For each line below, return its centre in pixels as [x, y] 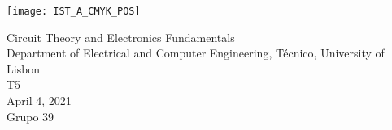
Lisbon [24, 68]
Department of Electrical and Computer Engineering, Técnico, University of [196, 53]
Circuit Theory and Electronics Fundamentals [121, 37]
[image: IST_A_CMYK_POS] [74, 11]
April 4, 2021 [39, 101]
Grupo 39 [30, 116]
